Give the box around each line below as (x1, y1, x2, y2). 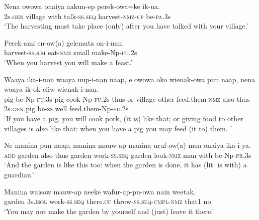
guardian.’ (4, 169, 34, 179)
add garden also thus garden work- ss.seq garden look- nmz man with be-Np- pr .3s (4, 149, 251, 160)
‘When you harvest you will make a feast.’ (4, 57, 133, 67)
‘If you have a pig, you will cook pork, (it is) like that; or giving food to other (4, 113, 243, 123)
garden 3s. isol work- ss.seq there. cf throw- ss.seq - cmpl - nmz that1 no (4, 196, 211, 206)
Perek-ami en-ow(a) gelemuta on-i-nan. (4, 37, 124, 48)
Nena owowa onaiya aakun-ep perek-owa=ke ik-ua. (4, 1, 160, 11)
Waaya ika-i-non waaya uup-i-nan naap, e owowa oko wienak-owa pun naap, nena (4, 74, 255, 84)
